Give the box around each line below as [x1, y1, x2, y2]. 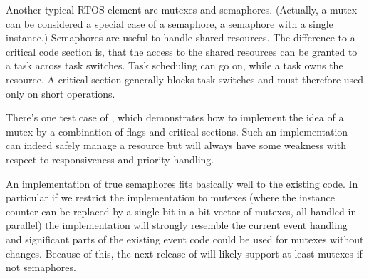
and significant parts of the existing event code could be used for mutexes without [6, 231, 364, 246]
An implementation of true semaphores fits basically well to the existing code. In [6, 176, 358, 191]
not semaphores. [6, 260, 76, 275]
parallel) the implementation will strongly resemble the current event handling [6, 218, 348, 233]
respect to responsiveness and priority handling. [6, 151, 214, 166]
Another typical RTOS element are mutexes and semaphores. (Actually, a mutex [6, 2, 358, 16]
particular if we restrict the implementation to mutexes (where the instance [6, 190, 335, 205]
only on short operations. [6, 86, 115, 101]
